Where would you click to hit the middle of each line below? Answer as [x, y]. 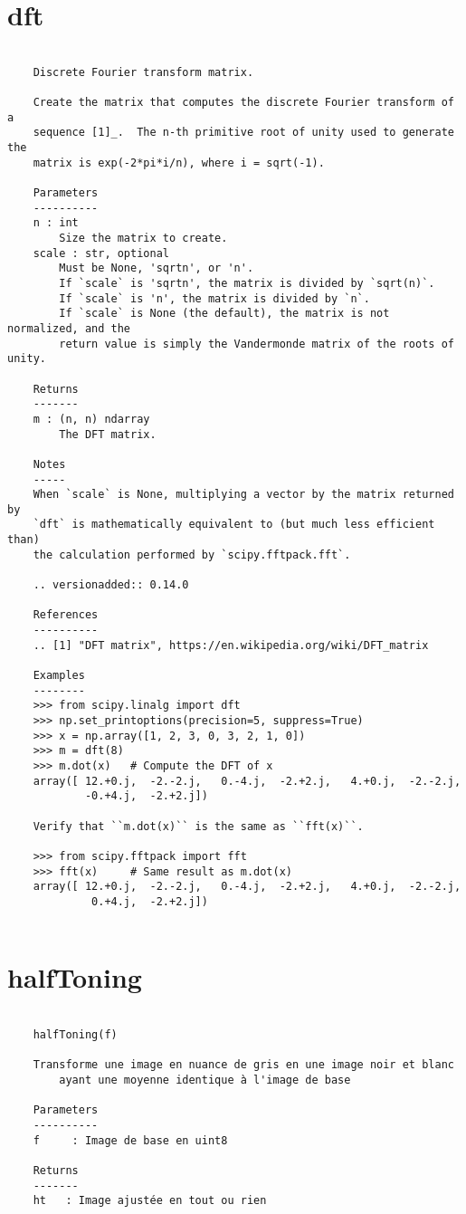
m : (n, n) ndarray [91, 419]
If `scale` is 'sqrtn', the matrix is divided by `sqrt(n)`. [247, 283]
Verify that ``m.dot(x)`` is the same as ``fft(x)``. [198, 826]
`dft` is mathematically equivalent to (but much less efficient [234, 525]
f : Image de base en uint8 [130, 1140]
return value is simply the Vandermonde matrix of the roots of [257, 344]
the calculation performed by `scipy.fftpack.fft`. [192, 554]
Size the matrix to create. [143, 238]
